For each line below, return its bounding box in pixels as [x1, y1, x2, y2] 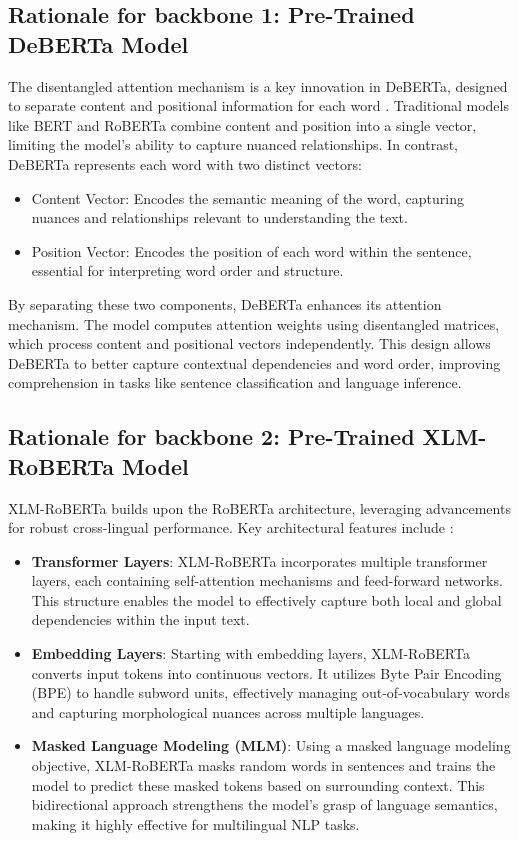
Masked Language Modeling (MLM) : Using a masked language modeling [31, 735, 511, 756]
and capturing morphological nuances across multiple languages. [31, 701, 425, 722]
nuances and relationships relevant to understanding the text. [31, 207, 408, 228]
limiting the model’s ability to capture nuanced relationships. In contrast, [8, 134, 459, 155]
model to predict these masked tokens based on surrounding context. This [31, 774, 485, 795]
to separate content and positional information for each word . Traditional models [8, 95, 509, 116]
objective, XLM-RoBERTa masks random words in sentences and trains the [31, 755, 496, 776]
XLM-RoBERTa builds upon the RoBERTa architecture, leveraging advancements [8, 497, 511, 518]
